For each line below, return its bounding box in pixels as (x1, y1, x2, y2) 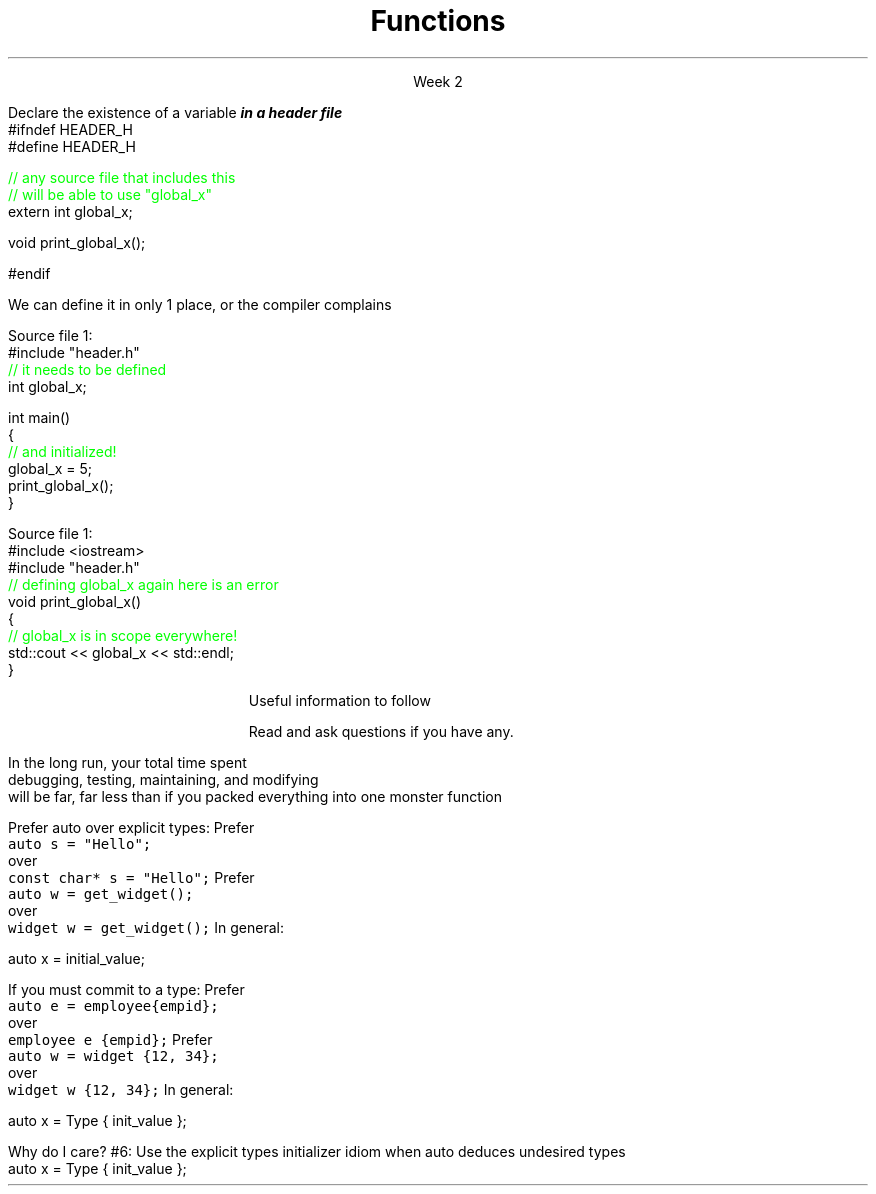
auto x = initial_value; (8, 949, 145, 967)
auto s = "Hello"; (8, 835, 152, 852)
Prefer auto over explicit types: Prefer (8, 818, 255, 836)
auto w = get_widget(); (8, 885, 194, 902)
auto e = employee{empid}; (8, 997, 219, 1014)
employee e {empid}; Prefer (8, 1030, 213, 1048)
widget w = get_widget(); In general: (8, 918, 284, 936)
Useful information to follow (248, 691, 431, 709)
